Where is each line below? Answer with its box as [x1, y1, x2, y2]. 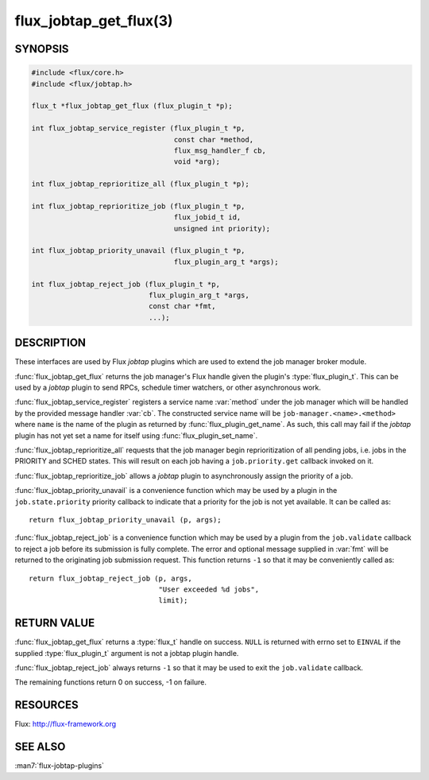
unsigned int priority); [173, 223, 271, 233]
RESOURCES [14, 698, 79, 712]
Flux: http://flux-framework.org [14, 720, 117, 729]
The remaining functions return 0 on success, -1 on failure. [14, 677, 207, 687]
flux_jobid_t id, [173, 213, 242, 222]
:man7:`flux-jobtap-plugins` [14, 761, 105, 770]
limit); [158, 596, 188, 605]
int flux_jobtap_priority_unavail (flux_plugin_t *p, [31, 246, 245, 255]
